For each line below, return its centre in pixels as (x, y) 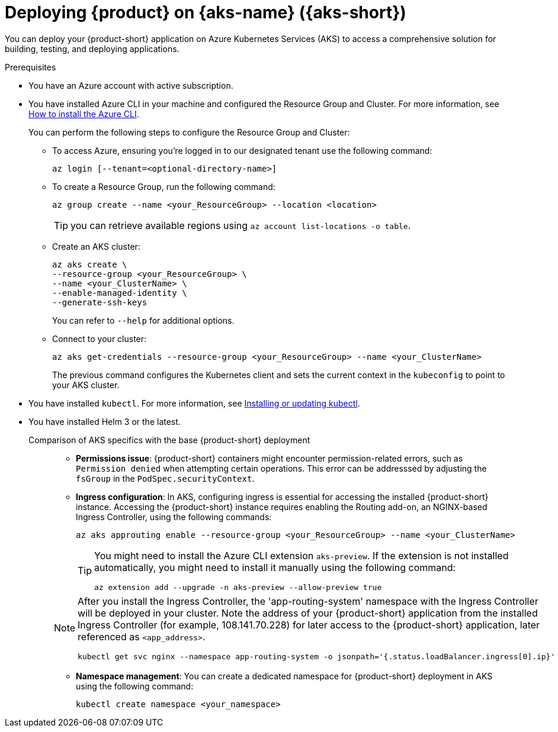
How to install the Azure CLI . (84, 114)
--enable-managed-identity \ (120, 293)
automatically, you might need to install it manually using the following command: (275, 567)
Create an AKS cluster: (96, 246)
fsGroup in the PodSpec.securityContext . (165, 478)
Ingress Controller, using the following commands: (174, 517)
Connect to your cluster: (100, 338)
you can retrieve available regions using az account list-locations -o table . (241, 225)
